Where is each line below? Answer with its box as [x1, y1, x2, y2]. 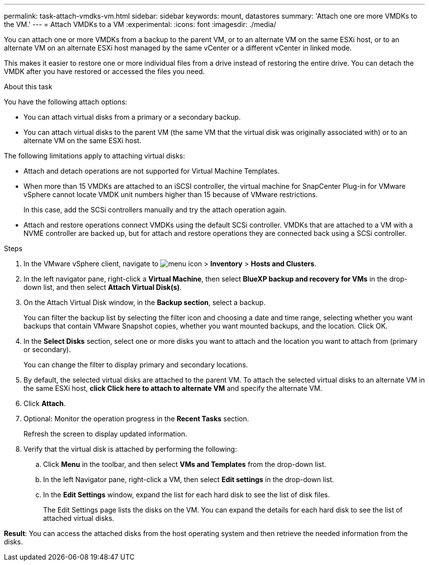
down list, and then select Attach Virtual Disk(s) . [24, 283, 182, 291]
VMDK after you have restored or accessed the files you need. [4, 67, 205, 76]
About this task [4, 82, 52, 91]
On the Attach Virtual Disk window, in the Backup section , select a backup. [24, 298, 266, 307]
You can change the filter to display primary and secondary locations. [24, 360, 248, 369]
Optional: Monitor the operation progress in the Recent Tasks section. [24, 414, 249, 423]
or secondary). [24, 345, 71, 354]
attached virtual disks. [43, 514, 115, 522]
